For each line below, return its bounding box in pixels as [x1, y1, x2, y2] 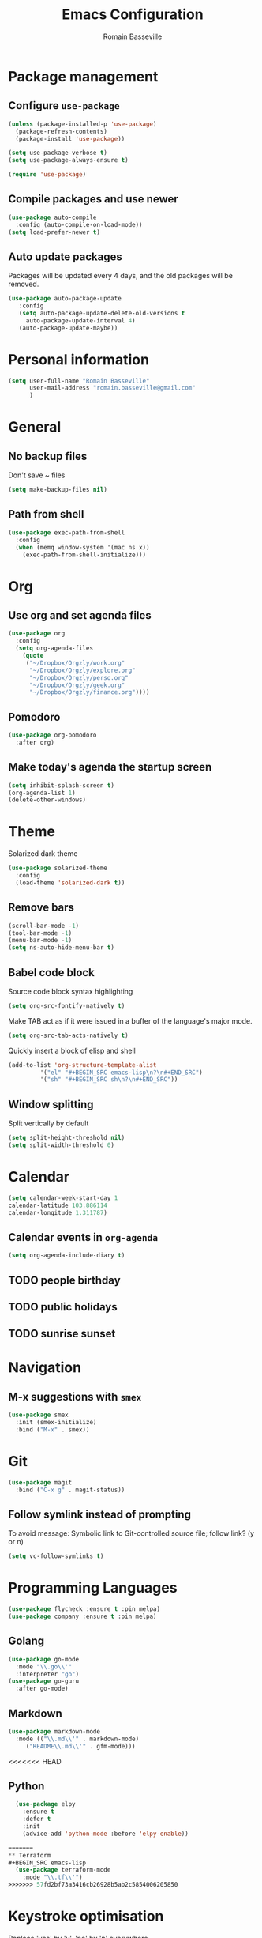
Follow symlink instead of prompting [8, 1508, 192, 1521]
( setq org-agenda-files [15, 644, 93, 653]
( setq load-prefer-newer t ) [8, 228, 101, 236]
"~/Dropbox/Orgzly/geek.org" [28, 681, 125, 689]
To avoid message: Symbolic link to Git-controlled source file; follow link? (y [8, 1529, 255, 1538]
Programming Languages [8, 1579, 178, 1597]
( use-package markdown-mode [8, 1727, 101, 1736]
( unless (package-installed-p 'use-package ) [8, 120, 157, 128]
